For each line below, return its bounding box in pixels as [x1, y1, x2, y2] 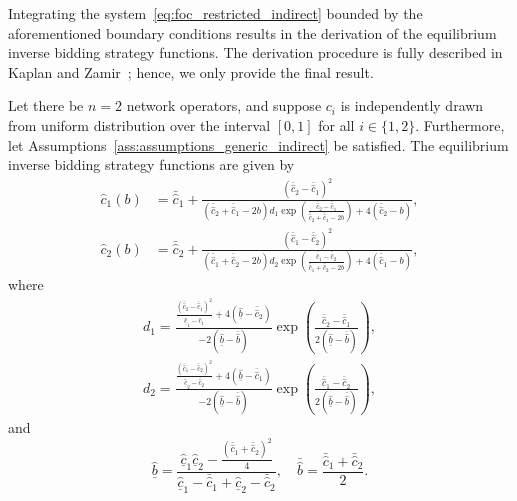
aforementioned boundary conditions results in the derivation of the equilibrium [8, 22, 497, 43]
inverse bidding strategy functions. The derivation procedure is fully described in [8, 42, 503, 63]
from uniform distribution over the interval [8, 114, 271, 135]
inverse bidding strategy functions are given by [8, 154, 295, 175]
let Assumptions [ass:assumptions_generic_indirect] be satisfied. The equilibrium [8, 134, 509, 155]
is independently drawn [340, 95, 484, 116]
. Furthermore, [415, 114, 505, 135]
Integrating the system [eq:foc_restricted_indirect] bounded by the [8, 3, 423, 23]
